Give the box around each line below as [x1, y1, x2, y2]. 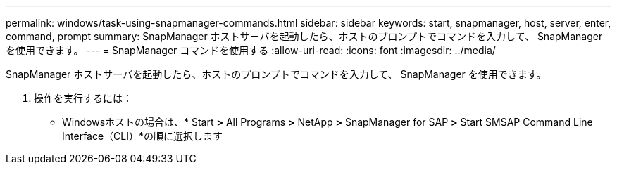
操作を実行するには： [34, 92, 132, 104]
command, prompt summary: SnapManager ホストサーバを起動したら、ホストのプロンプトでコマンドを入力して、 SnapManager [6, 30, 603, 42]
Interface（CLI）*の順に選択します [62, 130, 223, 142]
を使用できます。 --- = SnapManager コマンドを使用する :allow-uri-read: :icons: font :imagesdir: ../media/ [6, 44, 496, 56]
